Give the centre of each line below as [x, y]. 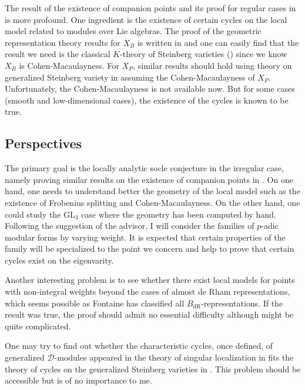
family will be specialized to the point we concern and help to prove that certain [150, 249]
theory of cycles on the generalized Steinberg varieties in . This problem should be [153, 369]
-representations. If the [242, 303]
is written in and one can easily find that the [218, 42]
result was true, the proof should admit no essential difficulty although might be [149, 314]
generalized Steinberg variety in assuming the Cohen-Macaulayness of [130, 77]
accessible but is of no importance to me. [78, 380]
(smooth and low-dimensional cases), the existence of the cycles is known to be [147, 100]
